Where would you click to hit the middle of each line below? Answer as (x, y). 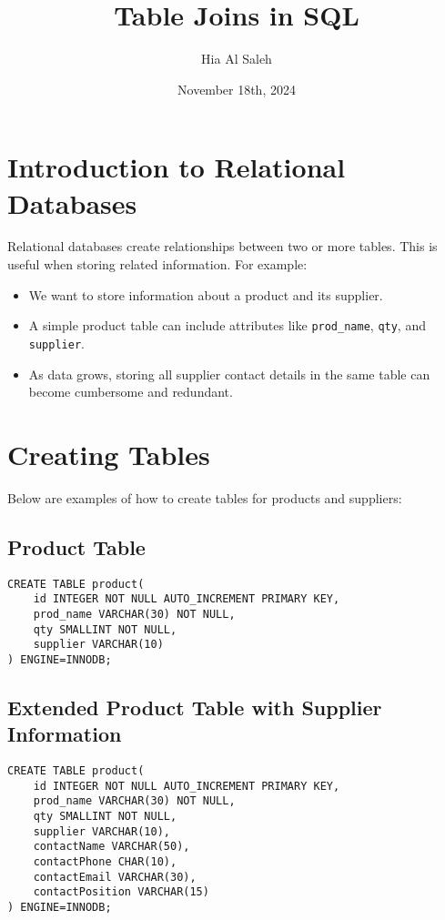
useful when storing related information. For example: (157, 264)
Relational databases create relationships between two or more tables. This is (222, 246)
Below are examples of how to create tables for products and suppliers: (205, 497)
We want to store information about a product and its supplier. (206, 294)
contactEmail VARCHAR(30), (115, 877)
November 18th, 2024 (237, 89)
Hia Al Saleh (237, 59)
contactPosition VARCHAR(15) (121, 892)
